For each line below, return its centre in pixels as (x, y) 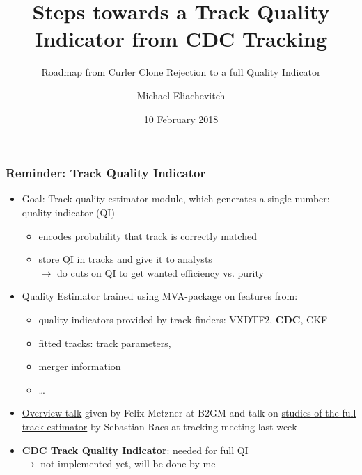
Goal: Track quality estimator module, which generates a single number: (176, 199)
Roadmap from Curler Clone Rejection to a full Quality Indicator (181, 72)
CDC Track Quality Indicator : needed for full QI (135, 450)
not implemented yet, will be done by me (128, 464)
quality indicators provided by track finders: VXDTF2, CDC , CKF (183, 319)
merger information (80, 366)
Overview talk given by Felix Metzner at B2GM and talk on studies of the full (189, 413)
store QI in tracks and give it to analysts (125, 259)
